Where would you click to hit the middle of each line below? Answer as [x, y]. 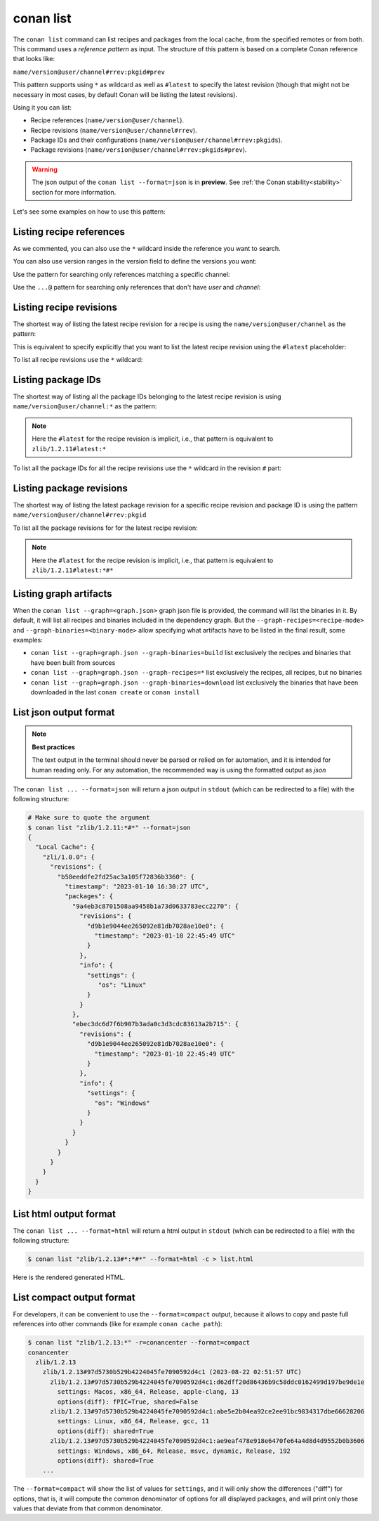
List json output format [64, 712]
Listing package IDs [57, 380]
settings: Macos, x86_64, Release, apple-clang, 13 [148, 1392]
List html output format [64, 1213]
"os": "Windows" [122, 1103]
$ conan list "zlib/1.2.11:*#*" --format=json [109, 827]
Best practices [53, 747]
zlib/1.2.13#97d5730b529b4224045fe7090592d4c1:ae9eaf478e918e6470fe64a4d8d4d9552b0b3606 [207, 1441]
